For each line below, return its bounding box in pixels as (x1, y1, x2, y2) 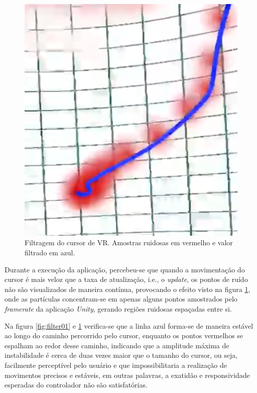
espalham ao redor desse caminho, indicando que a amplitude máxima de (5, 340, 229, 350)
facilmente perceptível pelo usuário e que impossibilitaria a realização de (5, 359, 227, 370)
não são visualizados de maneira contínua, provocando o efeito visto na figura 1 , (5, 283, 250, 294)
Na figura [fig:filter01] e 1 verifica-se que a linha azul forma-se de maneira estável (5, 320, 253, 331)
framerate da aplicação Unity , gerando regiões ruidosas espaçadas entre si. (5, 303, 232, 314)
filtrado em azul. (25, 247, 75, 257)
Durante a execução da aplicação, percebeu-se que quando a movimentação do (5, 264, 245, 274)
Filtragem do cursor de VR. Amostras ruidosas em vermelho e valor (25, 237, 233, 248)
